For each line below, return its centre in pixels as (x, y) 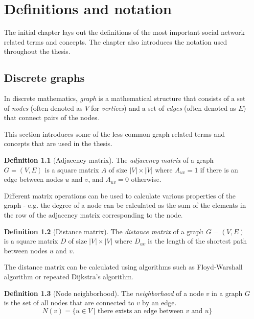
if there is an (219, 169)
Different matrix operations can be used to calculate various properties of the (120, 195)
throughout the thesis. (37, 51)
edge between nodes (34, 179)
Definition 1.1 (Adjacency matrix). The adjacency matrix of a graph (109, 160)
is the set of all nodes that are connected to (69, 303)
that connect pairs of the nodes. (52, 117)
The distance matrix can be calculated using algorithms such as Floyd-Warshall (123, 267)
